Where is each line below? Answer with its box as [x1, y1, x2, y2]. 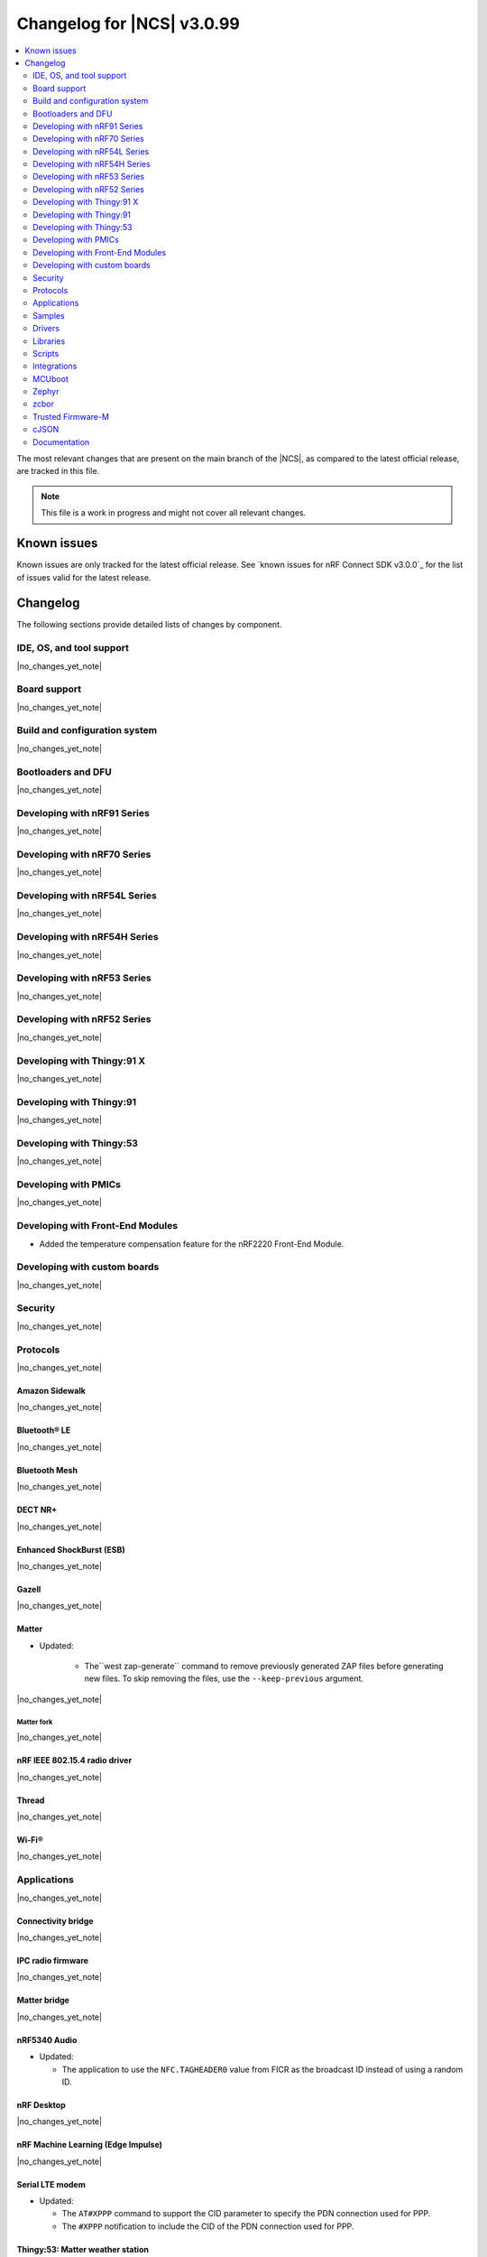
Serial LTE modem [16, 2178, 86, 2189]
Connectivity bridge [16, 1915, 94, 1927]
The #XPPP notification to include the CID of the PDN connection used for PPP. [61, 2221, 354, 2232]
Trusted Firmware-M [32, 411, 110, 422]
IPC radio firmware [16, 1955, 89, 1965]
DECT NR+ [16, 1504, 58, 1516]
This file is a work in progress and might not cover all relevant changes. [41, 507, 307, 518]
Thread [16, 1795, 45, 1806]
